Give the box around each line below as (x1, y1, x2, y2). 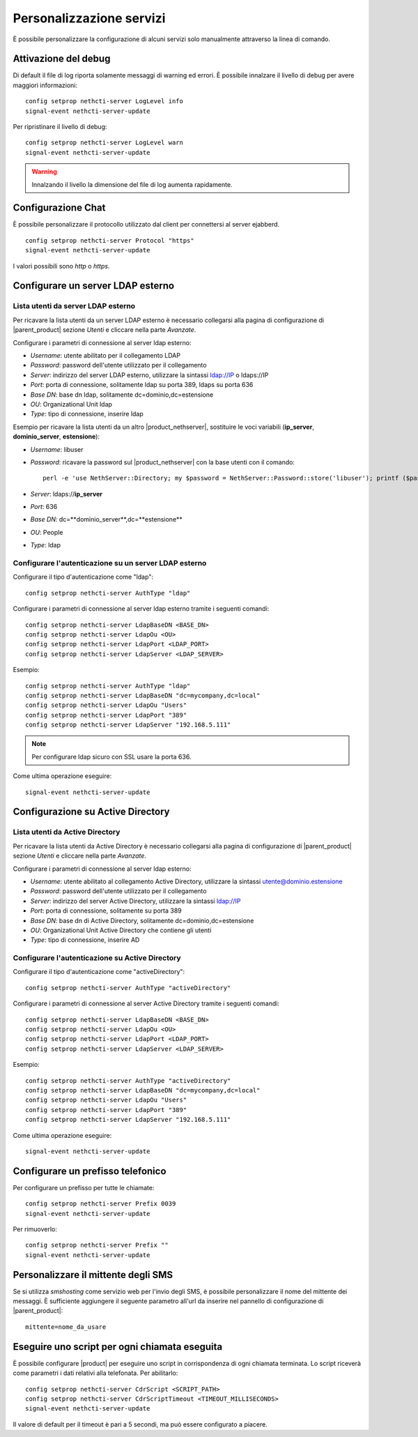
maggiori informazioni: (13, 81, 78, 89)
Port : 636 (30, 503, 58, 511)
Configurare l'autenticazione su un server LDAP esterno (13, 558, 207, 568)
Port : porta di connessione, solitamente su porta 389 (30, 906, 183, 915)
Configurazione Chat (13, 202, 106, 214)
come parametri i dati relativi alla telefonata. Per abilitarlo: (13, 1369, 178, 1377)
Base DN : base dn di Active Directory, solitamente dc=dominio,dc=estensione (30, 916, 254, 925)
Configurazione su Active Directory (13, 806, 170, 818)
